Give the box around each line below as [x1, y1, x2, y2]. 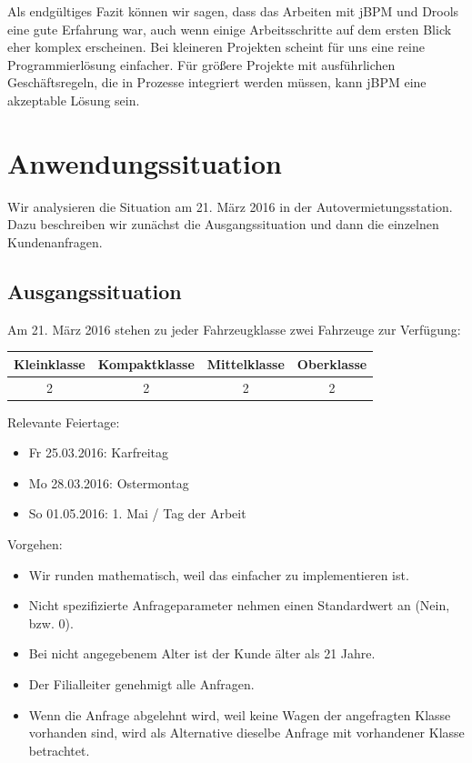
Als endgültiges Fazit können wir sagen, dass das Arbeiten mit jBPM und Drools [7, 2, 459, 20]
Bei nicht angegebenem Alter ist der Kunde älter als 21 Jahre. [28, 644, 376, 663]
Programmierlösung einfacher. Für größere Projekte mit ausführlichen [7, 55, 396, 74]
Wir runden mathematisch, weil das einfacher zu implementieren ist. [28, 565, 409, 584]
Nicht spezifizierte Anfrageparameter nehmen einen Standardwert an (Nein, [28, 596, 450, 615]
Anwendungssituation [7, 144, 282, 181]
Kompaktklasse [97, 354, 195, 373]
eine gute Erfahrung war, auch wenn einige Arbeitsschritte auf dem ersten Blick [7, 19, 452, 38]
